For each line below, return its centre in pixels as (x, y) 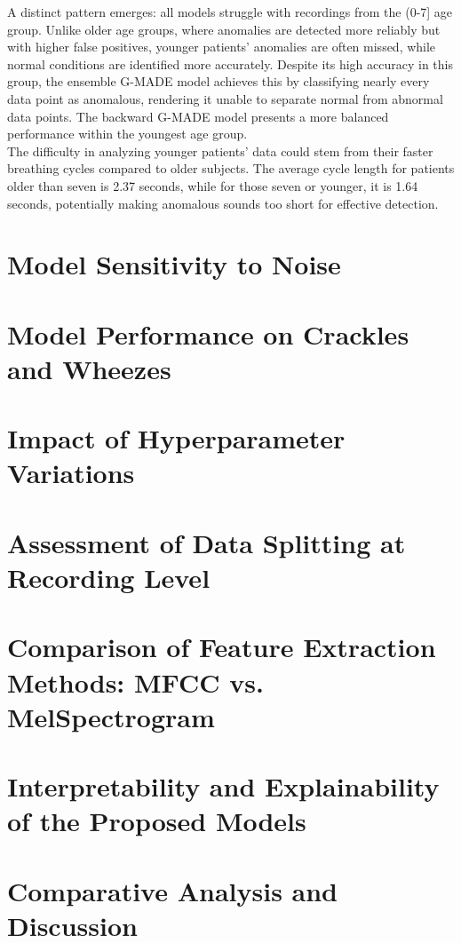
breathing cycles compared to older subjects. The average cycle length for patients (231, 168)
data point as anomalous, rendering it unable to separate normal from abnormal (225, 98)
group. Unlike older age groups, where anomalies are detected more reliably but (224, 29)
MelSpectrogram (111, 716)
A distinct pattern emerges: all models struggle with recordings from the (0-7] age (230, 12)
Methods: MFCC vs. (135, 681)
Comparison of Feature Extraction (222, 647)
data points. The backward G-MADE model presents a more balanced (198, 116)
